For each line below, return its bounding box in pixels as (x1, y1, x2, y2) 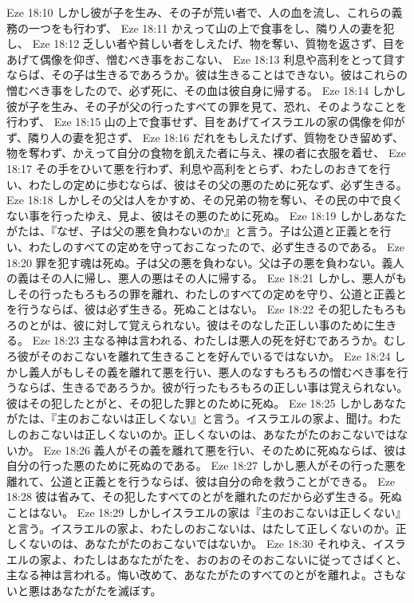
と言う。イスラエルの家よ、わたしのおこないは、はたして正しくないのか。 (6, 519, 396, 536)
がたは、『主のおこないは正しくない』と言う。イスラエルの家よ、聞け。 (6, 410, 380, 427)
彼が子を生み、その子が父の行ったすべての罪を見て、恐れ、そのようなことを (6, 97, 407, 114)
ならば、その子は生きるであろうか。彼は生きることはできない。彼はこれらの (6, 66, 408, 83)
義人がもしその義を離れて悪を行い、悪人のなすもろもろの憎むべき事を (28, 363, 397, 380)
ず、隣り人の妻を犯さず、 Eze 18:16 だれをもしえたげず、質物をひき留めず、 (6, 128, 404, 145)
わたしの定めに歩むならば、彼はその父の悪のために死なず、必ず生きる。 (28, 175, 408, 192)
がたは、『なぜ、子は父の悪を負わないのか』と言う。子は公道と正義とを (6, 223, 380, 239)
